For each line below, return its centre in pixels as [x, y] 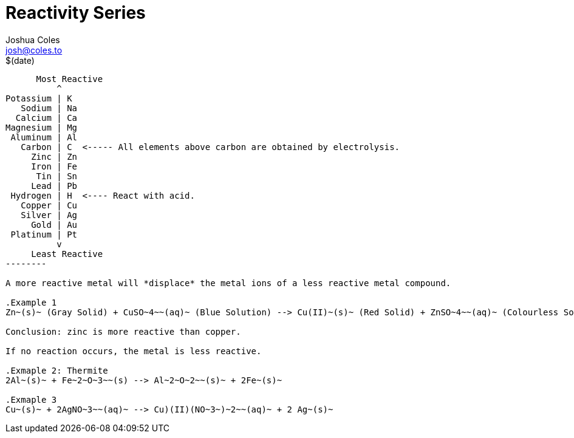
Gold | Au [54, 224]
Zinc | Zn [54, 156]
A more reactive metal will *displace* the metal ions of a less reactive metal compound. [228, 283]
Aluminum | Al [44, 137]
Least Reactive [67, 254]
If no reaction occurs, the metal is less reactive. [134, 351]
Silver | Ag [49, 215]
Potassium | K [39, 98]
